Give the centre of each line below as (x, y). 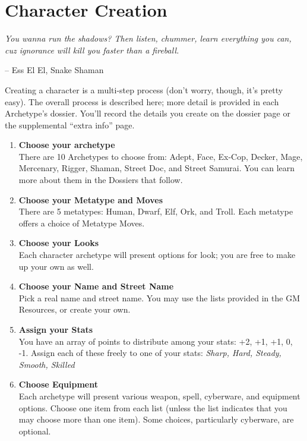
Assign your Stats (56, 329)
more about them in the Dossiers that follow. (101, 180)
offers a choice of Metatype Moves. (82, 223)
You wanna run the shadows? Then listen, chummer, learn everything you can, (148, 38)
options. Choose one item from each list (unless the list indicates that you (153, 407)
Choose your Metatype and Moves (91, 199)
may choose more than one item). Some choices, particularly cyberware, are (156, 419)
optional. (35, 431)
